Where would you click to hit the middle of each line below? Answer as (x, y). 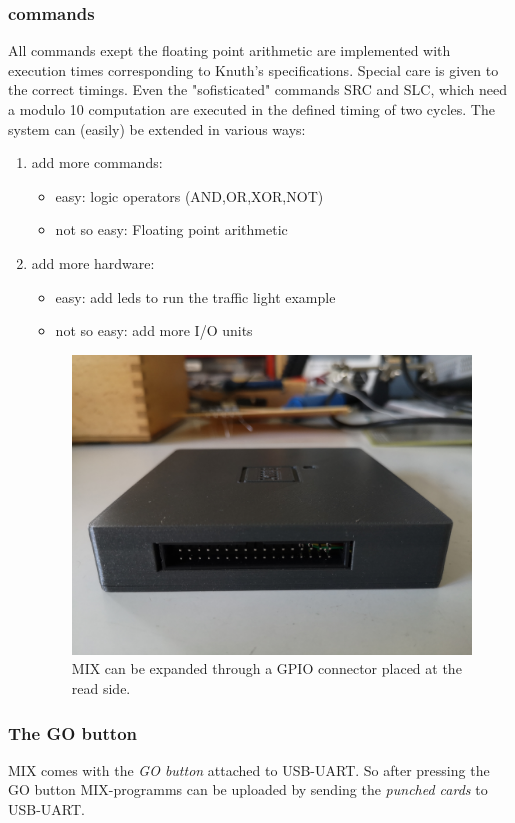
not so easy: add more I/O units (154, 330)
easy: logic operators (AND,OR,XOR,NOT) (189, 195)
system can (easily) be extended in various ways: (157, 128)
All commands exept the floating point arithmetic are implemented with (229, 50)
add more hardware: (93, 262)
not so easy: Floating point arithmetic (171, 229)
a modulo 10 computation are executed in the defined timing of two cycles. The (251, 109)
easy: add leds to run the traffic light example (195, 296)
